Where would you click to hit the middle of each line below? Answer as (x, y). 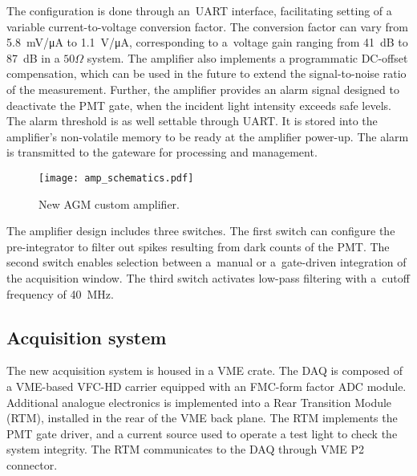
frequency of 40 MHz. (60, 293)
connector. (32, 464)
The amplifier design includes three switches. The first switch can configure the (201, 231)
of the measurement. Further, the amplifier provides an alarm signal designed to (203, 89)
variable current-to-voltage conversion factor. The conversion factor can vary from (207, 26)
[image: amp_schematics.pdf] (116, 178)
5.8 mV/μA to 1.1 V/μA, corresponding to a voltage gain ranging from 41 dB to (207, 42)
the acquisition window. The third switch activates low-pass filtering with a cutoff (208, 277)
